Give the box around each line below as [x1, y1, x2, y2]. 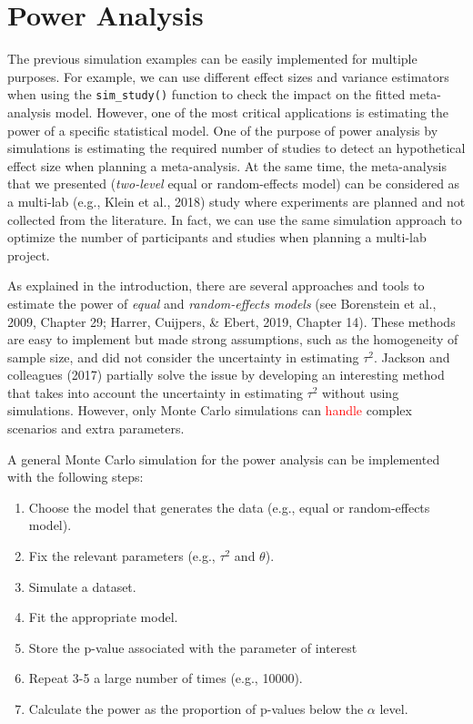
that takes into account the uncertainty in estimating [7, 382, 303, 402]
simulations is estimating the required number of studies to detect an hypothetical [7, 138, 466, 158]
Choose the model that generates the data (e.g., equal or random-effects [28, 497, 430, 516]
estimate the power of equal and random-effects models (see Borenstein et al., [7, 293, 437, 312]
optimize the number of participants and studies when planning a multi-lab [7, 228, 427, 247]
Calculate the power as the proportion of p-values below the [28, 699, 364, 718]
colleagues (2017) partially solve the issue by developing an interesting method [7, 365, 445, 384]
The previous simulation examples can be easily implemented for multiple [7, 49, 418, 68]
